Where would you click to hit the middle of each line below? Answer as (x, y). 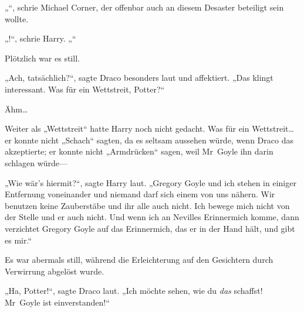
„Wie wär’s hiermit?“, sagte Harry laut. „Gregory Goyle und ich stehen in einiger (151, 182)
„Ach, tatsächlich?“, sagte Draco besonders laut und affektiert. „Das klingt (139, 78)
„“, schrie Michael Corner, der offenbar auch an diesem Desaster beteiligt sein (144, 7)
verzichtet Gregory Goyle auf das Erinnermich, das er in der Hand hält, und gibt (150, 228)
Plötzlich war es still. (42, 58)
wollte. (17, 18)
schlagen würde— (36, 162)
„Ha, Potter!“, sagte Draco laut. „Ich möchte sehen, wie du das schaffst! (134, 291)
